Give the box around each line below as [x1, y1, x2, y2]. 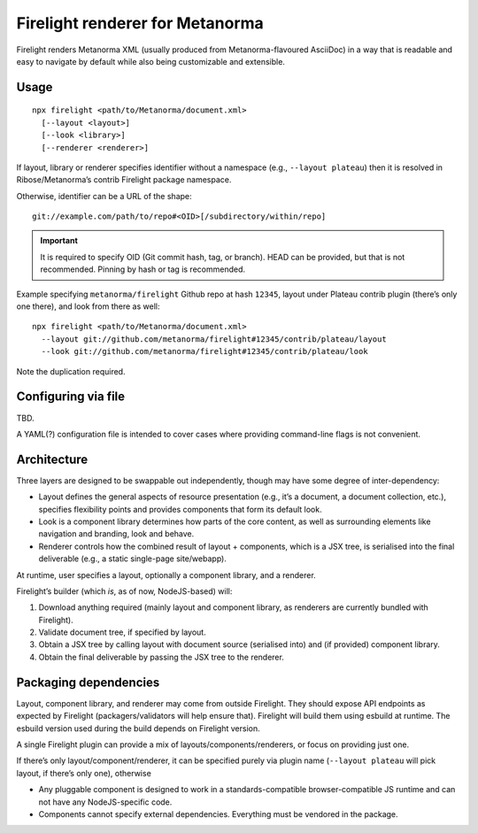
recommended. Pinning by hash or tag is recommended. [40, 264, 245, 274]
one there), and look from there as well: [16, 301, 160, 312]
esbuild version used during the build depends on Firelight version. [16, 722, 260, 734]
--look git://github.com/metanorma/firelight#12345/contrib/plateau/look [41, 346, 368, 357]
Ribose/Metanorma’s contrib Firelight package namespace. [16, 174, 232, 185]
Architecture [16, 451, 89, 467]
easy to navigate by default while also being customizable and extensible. [16, 56, 285, 66]
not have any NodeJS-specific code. [38, 797, 173, 807]
